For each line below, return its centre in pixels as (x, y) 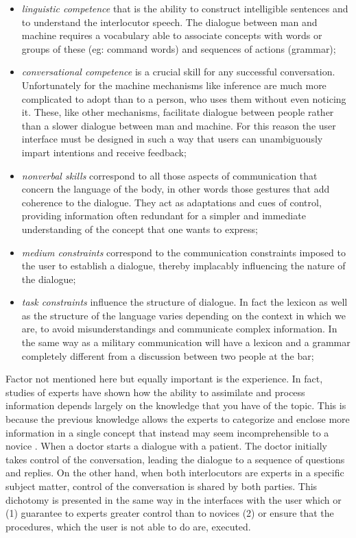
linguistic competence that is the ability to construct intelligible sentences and (185, 8)
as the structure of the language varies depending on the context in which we (183, 315)
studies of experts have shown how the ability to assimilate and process (155, 392)
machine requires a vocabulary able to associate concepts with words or (172, 35)
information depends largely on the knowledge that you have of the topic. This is (176, 405)
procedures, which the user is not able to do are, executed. (128, 526)
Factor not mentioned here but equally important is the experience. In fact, (164, 379)
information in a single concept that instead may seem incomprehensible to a (167, 432)
